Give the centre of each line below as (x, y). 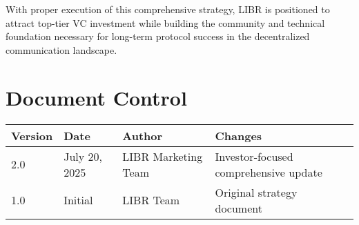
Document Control (96, 97)
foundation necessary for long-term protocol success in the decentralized (158, 36)
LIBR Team (151, 200)
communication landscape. (61, 49)
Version (32, 135)
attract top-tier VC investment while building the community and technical (165, 22)
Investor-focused (254, 156)
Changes (239, 135)
